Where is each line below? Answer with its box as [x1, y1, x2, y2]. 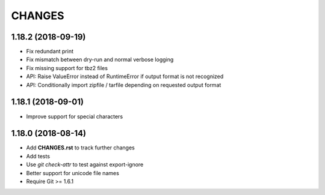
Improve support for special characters [26, 113, 123, 120]
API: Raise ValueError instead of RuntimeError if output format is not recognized [26, 73, 224, 80]
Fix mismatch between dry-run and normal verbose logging [26, 56, 174, 63]
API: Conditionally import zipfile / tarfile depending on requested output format [26, 81, 221, 88]
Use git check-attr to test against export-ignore [26, 161, 144, 168]
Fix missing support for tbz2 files [26, 64, 108, 71]
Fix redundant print [26, 48, 74, 55]
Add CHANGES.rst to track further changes [26, 144, 135, 151]
